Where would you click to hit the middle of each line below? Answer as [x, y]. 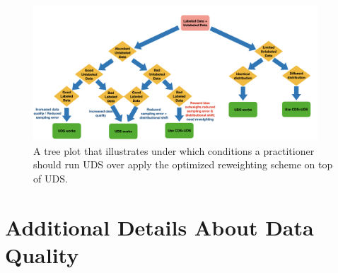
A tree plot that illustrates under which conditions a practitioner [174, 150]
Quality [42, 254]
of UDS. [51, 178]
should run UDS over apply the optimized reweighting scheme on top [183, 164]
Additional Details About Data [159, 227]
